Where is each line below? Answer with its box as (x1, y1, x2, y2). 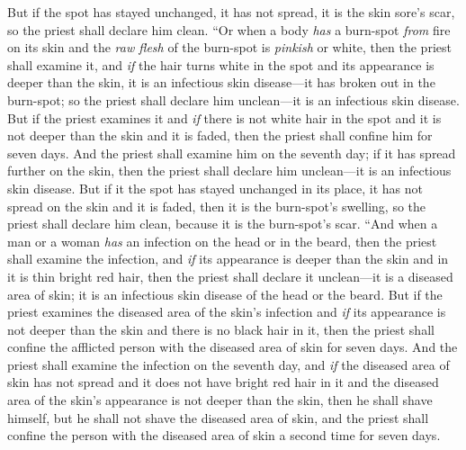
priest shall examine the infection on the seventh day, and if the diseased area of (7, 355, 450, 373)
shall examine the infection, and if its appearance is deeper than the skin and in (7, 249, 449, 268)
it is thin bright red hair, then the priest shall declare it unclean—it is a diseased (7, 266, 453, 285)
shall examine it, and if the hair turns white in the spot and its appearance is (7, 55, 435, 74)
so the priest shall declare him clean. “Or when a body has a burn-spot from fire (7, 20, 451, 39)
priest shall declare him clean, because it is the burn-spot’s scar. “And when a (7, 214, 438, 233)
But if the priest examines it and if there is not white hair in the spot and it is (7, 108, 442, 127)
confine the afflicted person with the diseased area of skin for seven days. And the (7, 337, 458, 356)
